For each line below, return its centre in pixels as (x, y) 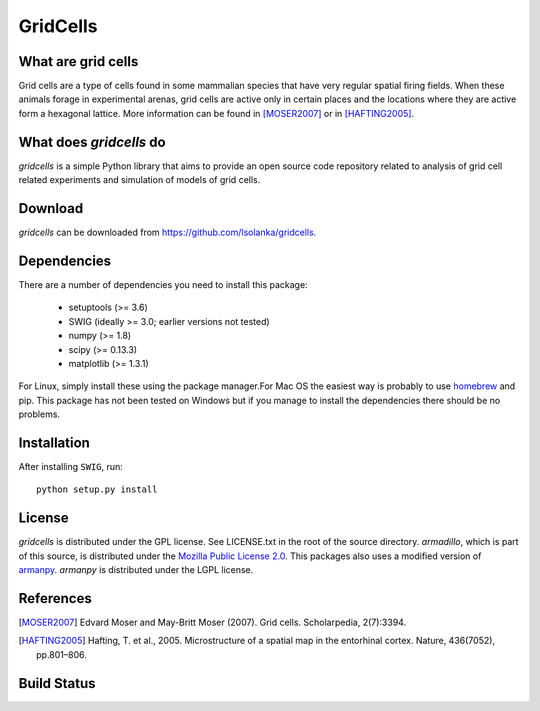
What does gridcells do (92, 141)
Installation (54, 442)
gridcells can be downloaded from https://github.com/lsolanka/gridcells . (167, 232)
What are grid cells (78, 61)
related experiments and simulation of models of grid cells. (139, 180)
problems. (39, 414)
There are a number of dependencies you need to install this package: (163, 284)
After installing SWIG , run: (71, 466)
